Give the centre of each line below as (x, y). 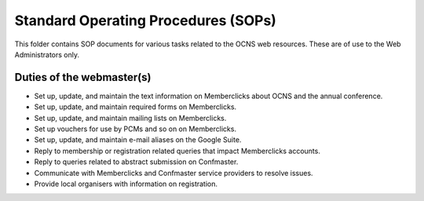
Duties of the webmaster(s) (83, 77)
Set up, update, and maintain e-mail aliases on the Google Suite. (138, 140)
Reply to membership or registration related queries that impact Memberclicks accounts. (177, 151)
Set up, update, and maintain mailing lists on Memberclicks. (130, 118)
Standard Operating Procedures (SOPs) (145, 20)
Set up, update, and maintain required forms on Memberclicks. (135, 107)
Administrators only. (47, 54)
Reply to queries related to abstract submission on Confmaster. (136, 162)
